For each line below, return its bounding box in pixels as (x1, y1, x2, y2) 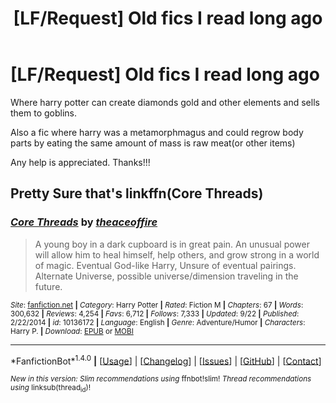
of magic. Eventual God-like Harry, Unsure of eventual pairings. (34, 259, 297, 271)
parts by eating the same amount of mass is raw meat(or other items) (10, 137, 296, 149)
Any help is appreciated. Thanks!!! (10, 156, 151, 168)
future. (34, 280, 63, 292)
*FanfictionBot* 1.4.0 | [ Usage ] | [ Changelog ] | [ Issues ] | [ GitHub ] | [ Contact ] (10, 353, 322, 367)
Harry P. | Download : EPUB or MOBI (10, 326, 134, 336)
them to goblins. (10, 107, 78, 119)
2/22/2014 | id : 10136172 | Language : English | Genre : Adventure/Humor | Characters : (10, 317, 306, 327)
